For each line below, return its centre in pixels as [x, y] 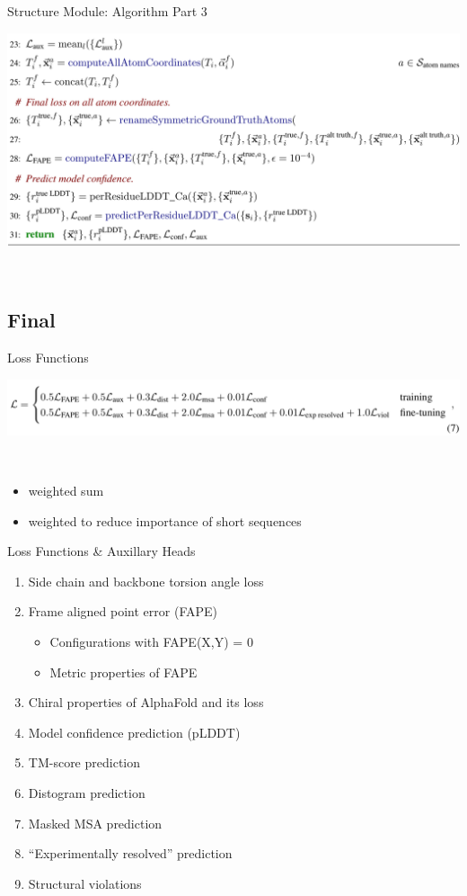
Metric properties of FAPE [123, 672]
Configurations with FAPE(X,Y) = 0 [151, 641]
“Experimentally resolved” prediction [130, 853]
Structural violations [85, 883]
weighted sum [66, 491]
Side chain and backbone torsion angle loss [146, 581]
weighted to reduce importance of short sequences [165, 520]
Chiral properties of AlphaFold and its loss [146, 702]
